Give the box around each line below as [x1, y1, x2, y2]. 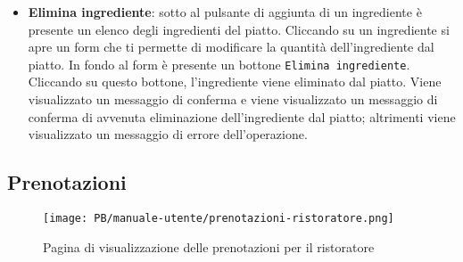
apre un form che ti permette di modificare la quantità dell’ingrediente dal [28, 37, 434, 56]
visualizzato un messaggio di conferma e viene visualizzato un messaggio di [28, 90, 438, 109]
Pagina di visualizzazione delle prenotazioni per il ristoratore [43, 237, 375, 256]
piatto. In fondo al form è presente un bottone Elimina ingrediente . [28, 54, 410, 73]
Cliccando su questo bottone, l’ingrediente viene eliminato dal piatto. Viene [28, 72, 442, 91]
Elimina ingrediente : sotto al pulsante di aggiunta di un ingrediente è [28, 3, 422, 20]
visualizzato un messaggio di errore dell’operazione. [28, 125, 308, 143]
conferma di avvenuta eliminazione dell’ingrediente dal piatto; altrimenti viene [28, 107, 456, 126]
